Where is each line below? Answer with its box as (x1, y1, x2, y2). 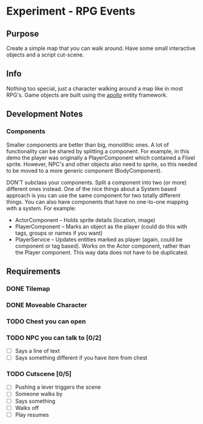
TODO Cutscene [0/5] (6, 370, 72, 378)
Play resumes (15, 411, 50, 418)
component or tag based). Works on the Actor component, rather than (15, 242, 191, 249)
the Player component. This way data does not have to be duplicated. (15, 248, 189, 256)
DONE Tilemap (6, 284, 50, 293)
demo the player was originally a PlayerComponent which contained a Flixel (6, 154, 195, 161)
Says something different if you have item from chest (15, 354, 148, 361)
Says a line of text (15, 347, 60, 354)
